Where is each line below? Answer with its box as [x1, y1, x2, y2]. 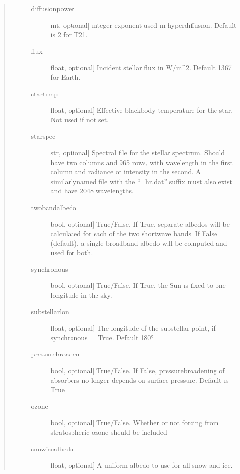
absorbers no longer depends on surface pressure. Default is [50, 375, 229, 385]
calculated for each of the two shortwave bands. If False [50, 228, 217, 238]
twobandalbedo [31, 202, 76, 212]
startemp [31, 88, 58, 98]
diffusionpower [31, 3, 74, 13]
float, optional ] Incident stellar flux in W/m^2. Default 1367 [50, 62, 232, 72]
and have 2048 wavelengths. [50, 186, 134, 196]
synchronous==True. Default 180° [50, 332, 154, 342]
